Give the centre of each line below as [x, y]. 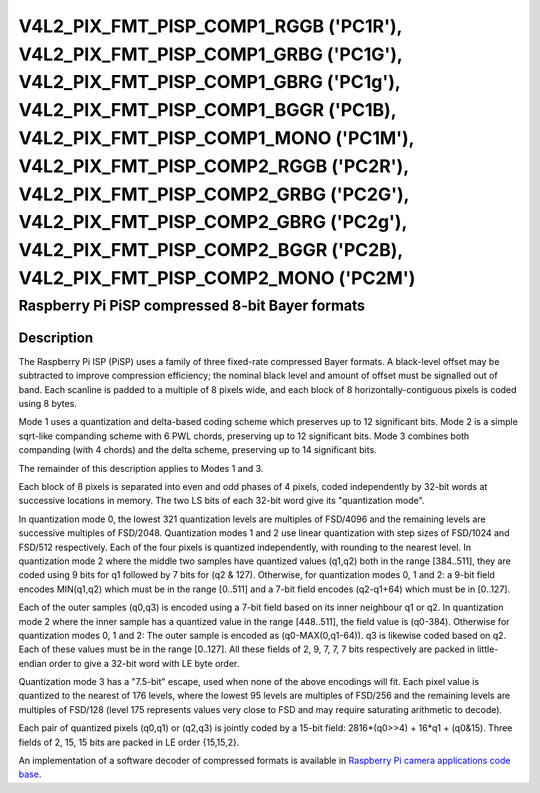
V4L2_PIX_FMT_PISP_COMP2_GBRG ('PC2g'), [212, 222]
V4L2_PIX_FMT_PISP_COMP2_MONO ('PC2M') [217, 277]
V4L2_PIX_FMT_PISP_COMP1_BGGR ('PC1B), [207, 110]
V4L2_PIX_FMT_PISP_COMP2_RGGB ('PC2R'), [213, 166]
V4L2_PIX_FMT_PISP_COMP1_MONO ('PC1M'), [216, 137]
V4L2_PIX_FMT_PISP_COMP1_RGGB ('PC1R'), [210, 26]
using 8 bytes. [47, 404]
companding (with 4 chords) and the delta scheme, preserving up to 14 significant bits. [197, 450]
